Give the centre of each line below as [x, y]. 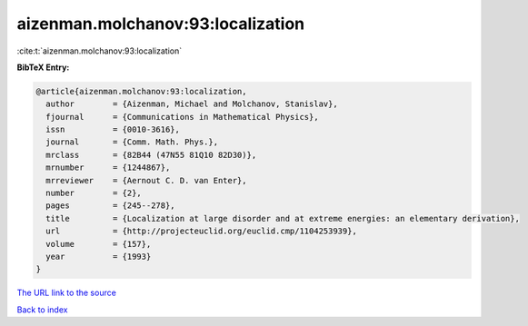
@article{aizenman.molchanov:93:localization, [141, 91]
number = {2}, [94, 193]
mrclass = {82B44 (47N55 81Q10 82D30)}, [151, 155]
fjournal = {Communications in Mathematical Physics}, [182, 117]
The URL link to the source [67, 293]
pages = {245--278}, [111, 206]
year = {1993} [99, 257]
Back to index [42, 310]
